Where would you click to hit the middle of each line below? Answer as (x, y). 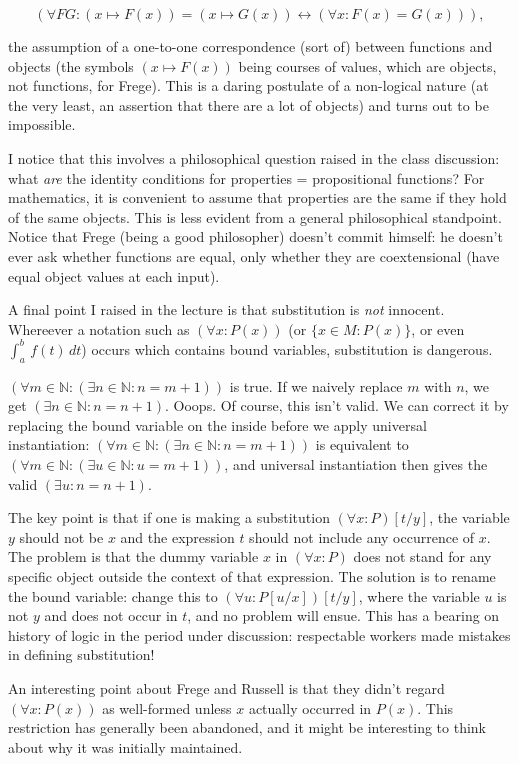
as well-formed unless (167, 707)
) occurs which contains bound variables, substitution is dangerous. (287, 348)
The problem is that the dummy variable (133, 556)
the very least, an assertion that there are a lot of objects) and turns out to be (248, 104)
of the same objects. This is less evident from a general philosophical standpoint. (255, 216)
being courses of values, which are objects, (367, 65)
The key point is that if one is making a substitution (169, 517)
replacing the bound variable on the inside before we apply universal (217, 424)
